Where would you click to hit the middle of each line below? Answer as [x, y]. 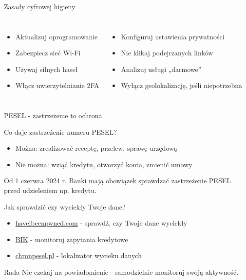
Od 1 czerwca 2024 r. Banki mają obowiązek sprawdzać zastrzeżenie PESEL [117, 181]
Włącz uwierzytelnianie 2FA [57, 85]
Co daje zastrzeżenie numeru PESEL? [60, 131]
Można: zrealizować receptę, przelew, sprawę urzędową [96, 148]
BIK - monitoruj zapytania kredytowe [72, 239]
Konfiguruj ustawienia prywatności [173, 36]
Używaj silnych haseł [47, 69]
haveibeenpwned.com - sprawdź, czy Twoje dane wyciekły [101, 223]
